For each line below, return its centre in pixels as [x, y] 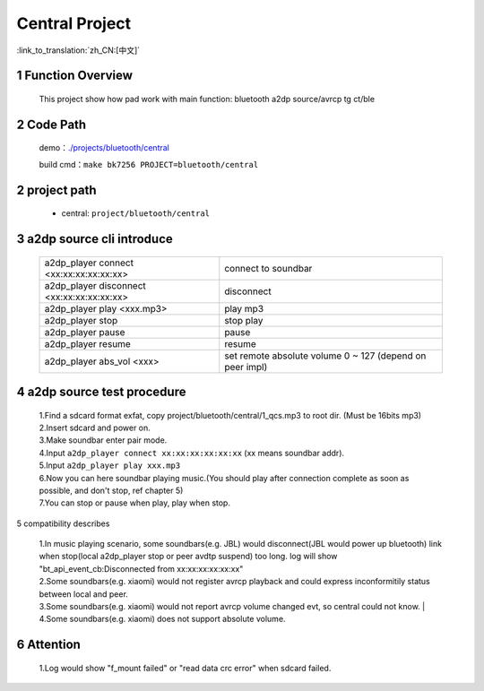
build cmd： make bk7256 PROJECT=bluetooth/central [149, 164]
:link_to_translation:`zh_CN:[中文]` [78, 50]
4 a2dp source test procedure [101, 391]
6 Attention [48, 645]
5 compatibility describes [63, 523]
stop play [244, 320]
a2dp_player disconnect [95, 285]
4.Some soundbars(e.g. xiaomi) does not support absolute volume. [162, 619]
